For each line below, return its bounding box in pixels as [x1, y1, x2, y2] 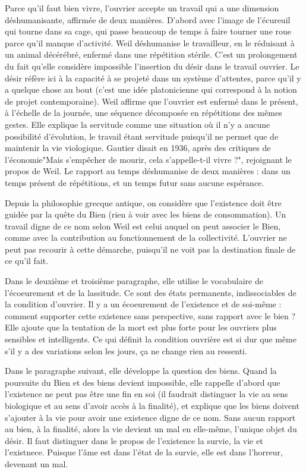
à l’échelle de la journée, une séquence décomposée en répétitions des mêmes [5, 106, 282, 119]
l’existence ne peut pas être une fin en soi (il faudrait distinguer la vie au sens [5, 388, 288, 400]
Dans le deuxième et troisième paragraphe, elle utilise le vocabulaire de [5, 275, 263, 287]
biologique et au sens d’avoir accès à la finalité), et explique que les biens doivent [5, 399, 299, 411]
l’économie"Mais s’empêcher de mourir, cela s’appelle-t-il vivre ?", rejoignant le [5, 153, 292, 165]
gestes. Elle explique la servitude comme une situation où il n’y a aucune [5, 118, 270, 130]
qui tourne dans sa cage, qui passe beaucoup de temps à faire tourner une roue [5, 25, 292, 37]
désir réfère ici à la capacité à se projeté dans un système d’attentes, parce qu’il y [5, 71, 301, 84]
